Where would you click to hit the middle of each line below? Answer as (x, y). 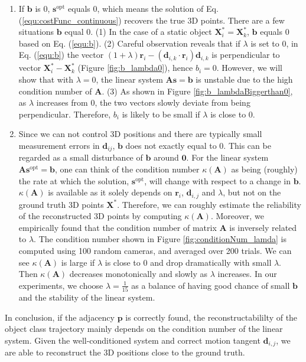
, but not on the (252, 192)
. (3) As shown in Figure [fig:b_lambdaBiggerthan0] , (197, 91)
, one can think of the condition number (127, 169)
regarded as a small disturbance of (81, 157)
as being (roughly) (264, 169)
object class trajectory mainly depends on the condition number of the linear (144, 329)
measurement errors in (59, 145)
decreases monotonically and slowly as (139, 274)
